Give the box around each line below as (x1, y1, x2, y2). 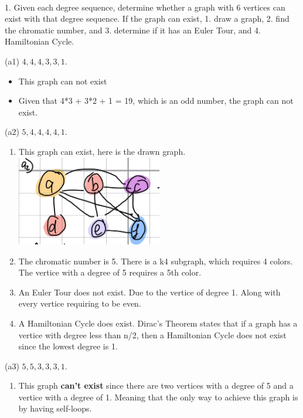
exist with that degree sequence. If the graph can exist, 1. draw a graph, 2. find (5, 12, 290, 25)
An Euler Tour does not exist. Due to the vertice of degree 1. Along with (18, 286, 281, 298)
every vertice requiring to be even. (18, 297, 141, 310)
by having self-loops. (18, 402, 92, 414)
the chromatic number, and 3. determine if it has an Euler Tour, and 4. (5, 23, 261, 36)
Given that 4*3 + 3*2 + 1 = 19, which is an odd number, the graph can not (18, 94, 294, 107)
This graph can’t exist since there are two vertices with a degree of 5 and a (18, 379, 294, 392)
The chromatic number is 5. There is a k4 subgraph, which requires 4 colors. (18, 254, 293, 267)
